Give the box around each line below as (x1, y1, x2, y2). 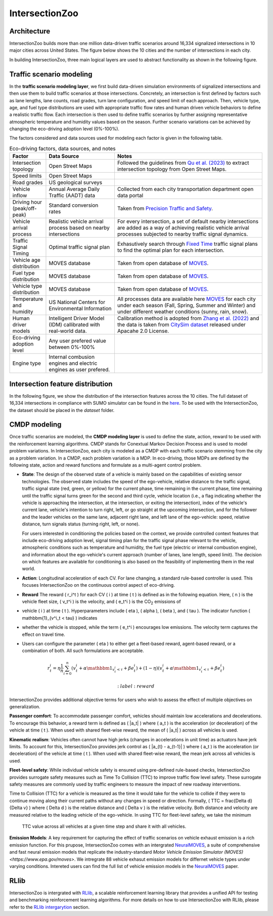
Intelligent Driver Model (49, 315, 105, 322)
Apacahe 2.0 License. (117, 327, 169, 334)
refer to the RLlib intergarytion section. (9, 904, 90, 910)
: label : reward (117, 683, 155, 689)
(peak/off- (12, 205, 37, 212)
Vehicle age (12, 256, 40, 263)
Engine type (12, 360, 41, 367)
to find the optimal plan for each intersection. (117, 247, 224, 254)
